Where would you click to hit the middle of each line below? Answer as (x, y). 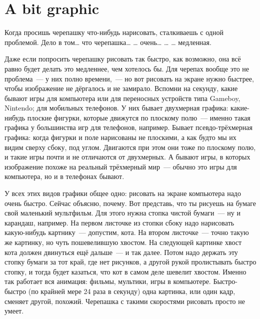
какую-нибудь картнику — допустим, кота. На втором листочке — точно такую (127, 232)
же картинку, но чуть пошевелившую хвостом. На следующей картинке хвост (123, 242)
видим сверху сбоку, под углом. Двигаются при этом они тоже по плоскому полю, (130, 147)
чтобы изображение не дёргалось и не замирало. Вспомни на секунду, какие (121, 88)
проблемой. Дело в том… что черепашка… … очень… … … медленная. (108, 42)
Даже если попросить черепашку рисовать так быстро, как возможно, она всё (123, 59)
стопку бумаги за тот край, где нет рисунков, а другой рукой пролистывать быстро (130, 262)
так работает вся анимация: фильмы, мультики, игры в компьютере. (108, 281)
